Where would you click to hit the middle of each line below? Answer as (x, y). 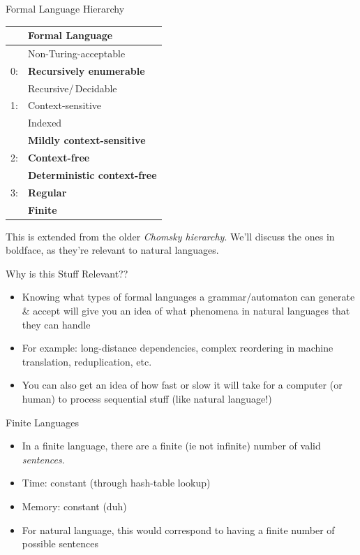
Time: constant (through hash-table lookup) (116, 483)
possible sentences (60, 543)
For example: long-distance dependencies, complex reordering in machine (178, 348)
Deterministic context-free (92, 174)
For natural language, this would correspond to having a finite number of (178, 529)
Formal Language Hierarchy (65, 8)
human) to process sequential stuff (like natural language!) (147, 398)
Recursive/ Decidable (72, 88)
